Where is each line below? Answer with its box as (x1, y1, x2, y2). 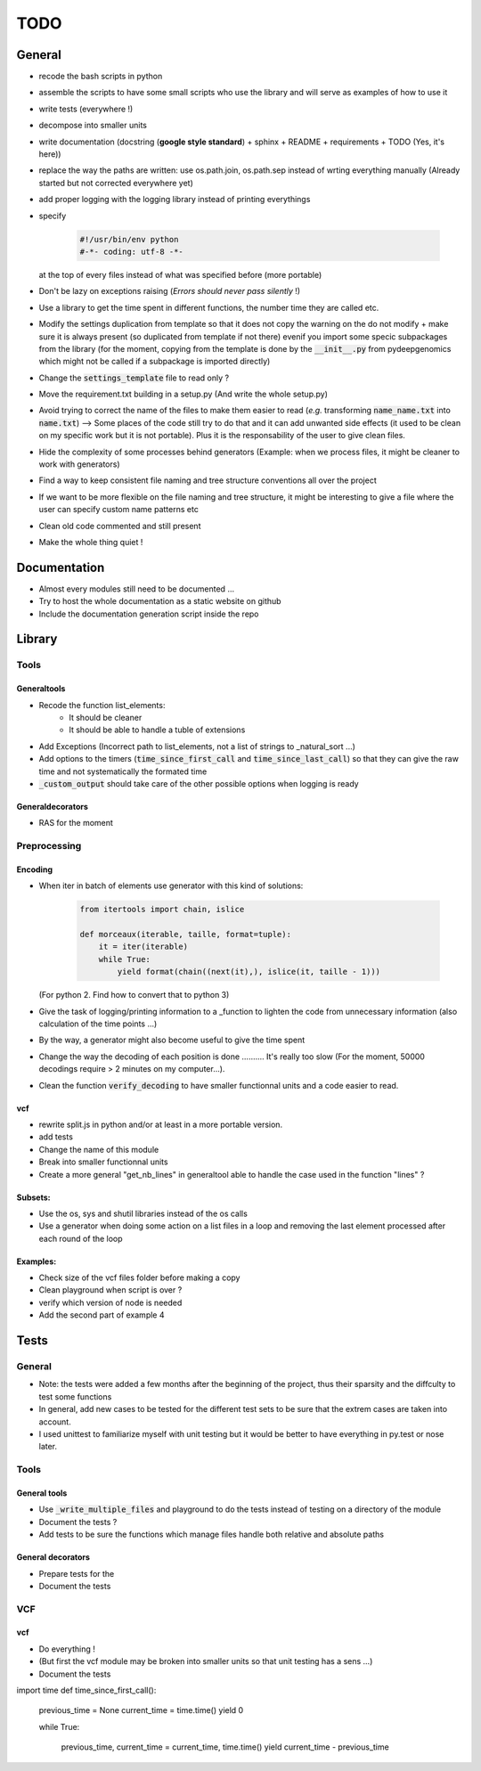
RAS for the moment (38, 818, 113, 828)
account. (38, 1416, 71, 1427)
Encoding (16, 864, 53, 875)
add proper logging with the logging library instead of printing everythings (38, 194, 311, 205)
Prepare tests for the (38, 1568, 115, 1579)
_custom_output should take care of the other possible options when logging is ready (38, 778, 360, 788)
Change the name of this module (38, 1144, 159, 1155)
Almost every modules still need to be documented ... (38, 584, 235, 594)
